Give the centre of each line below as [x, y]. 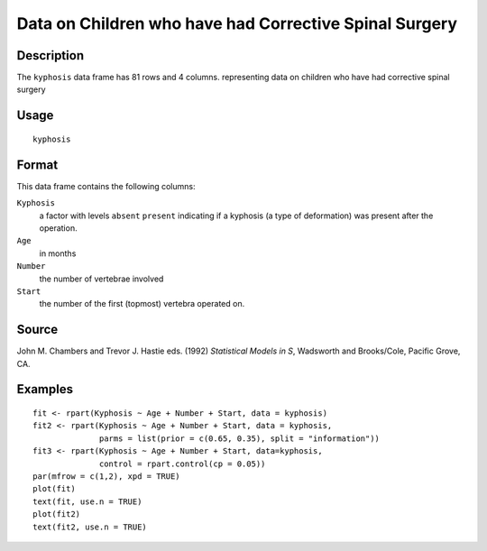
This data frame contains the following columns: [106, 186]
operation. [58, 228]
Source [37, 330]
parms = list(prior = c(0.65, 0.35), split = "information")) [240, 438]
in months [58, 253]
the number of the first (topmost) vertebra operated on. [142, 304]
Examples [45, 389]
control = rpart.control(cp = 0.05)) [183, 464]
